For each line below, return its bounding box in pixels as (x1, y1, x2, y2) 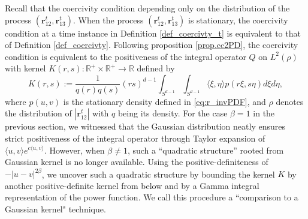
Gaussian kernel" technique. (5, 203, 106, 215)
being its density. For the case (117, 107, 228, 119)
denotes (276, 95, 304, 107)
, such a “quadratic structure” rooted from (127, 143, 284, 156)
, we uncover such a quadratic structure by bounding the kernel (41, 167, 275, 180)
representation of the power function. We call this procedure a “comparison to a (5, 191, 298, 203)
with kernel (5, 62, 46, 74)
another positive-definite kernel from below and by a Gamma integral (5, 179, 259, 191)
